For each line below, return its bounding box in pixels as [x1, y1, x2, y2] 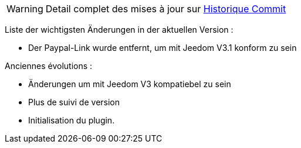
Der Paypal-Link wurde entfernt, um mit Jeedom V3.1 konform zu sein [28, 43, 297, 53]
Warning [6, 3, 43, 15]
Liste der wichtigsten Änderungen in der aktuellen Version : [5, 25, 234, 35]
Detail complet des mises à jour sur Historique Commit [45, 3, 286, 15]
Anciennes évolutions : [5, 61, 93, 71]
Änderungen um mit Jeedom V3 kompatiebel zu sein [28, 79, 231, 89]
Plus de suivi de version [28, 97, 120, 107]
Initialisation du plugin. [28, 115, 115, 125]
